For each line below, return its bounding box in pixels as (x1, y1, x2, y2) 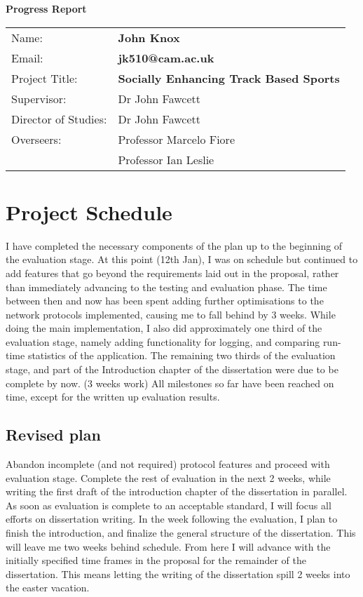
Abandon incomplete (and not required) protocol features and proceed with (6, 457, 330, 471)
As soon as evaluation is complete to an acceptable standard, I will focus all (6, 497, 331, 512)
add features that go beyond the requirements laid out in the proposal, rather (6, 265, 339, 280)
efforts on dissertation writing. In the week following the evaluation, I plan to (6, 511, 338, 526)
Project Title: (11, 69, 78, 86)
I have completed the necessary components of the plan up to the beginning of (6, 238, 343, 253)
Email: (11, 49, 43, 66)
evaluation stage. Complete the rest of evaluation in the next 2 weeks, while (6, 470, 331, 485)
